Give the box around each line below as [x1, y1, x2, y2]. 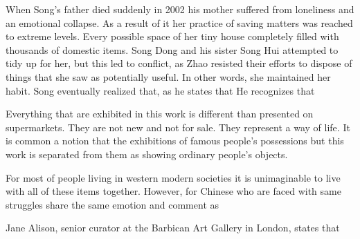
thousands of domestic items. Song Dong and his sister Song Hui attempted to [6, 42, 339, 57]
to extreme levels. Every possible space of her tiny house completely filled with [6, 29, 339, 44]
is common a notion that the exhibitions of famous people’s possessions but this [6, 133, 344, 148]
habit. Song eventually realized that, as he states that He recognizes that [6, 83, 315, 97]
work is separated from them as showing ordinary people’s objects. [6, 146, 288, 161]
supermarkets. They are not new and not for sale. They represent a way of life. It [6, 119, 350, 134]
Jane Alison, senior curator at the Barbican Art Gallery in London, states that [6, 220, 340, 235]
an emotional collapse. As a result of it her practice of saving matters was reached [6, 15, 353, 30]
